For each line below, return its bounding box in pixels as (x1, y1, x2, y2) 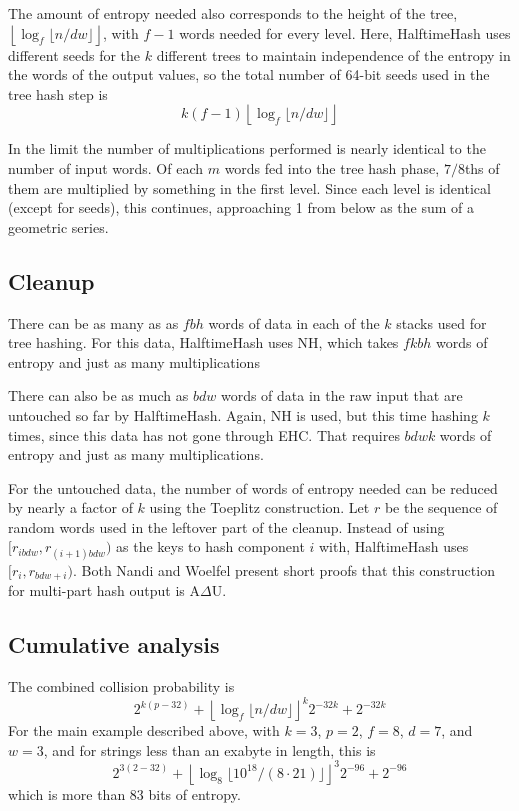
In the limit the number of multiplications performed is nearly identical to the (8, 138, 486, 159)
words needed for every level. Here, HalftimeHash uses (179, 22, 511, 43)
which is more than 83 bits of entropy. (8, 783, 241, 804)
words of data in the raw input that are (220, 385, 463, 406)
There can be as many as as (8, 312, 179, 333)
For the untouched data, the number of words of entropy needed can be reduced (8, 477, 498, 498)
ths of (464, 157, 500, 178)
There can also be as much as (8, 385, 189, 406)
